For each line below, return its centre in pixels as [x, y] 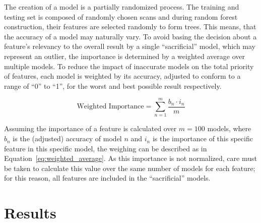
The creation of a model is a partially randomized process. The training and [122, 7]
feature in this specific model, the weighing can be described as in [106, 148]
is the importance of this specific [203, 138]
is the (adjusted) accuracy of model [67, 138]
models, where [229, 128]
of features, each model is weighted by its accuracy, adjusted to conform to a [122, 76]
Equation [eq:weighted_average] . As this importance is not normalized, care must [130, 158]
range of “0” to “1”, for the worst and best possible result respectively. [113, 86]
